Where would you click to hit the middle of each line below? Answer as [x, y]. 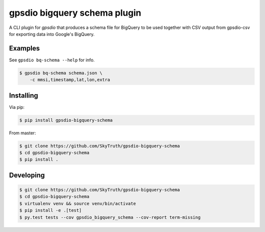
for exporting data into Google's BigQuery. [52, 34]
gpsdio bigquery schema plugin [75, 13]
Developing [27, 175]
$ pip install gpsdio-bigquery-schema [66, 120]
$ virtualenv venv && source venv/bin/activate [78, 203]
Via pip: [17, 107]
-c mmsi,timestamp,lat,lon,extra [70, 80]
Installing [24, 95]
